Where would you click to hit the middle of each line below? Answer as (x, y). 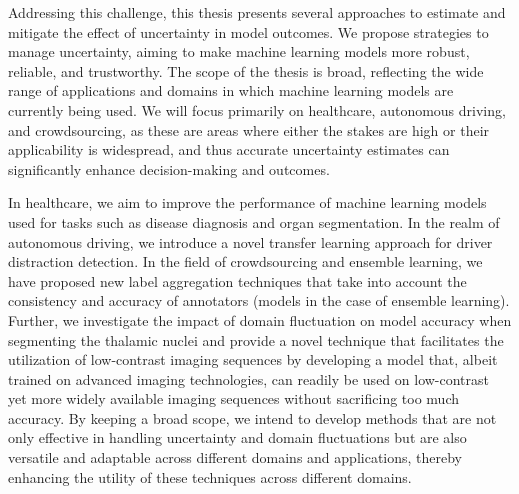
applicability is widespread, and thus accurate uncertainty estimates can (229, 149)
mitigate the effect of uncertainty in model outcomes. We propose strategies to (248, 31)
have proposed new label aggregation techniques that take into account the (237, 280)
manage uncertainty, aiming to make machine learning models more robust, (239, 51)
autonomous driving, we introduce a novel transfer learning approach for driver (250, 241)
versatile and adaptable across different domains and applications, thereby (235, 457)
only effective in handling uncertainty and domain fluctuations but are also (237, 437)
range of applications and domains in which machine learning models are (231, 90)
